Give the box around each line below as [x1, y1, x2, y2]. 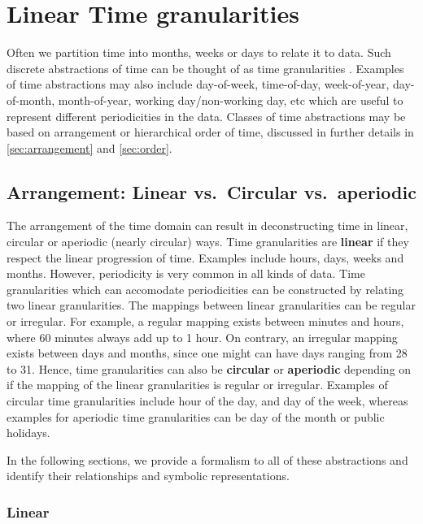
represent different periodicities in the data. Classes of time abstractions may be [7, 107, 406, 124]
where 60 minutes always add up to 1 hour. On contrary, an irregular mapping [7, 328, 398, 345]
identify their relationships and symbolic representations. [7, 467, 290, 484]
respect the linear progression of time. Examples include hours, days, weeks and [7, 249, 404, 266]
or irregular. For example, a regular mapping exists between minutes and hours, [7, 313, 404, 330]
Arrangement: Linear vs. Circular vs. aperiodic [7, 179, 416, 204]
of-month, [7, 91, 55, 108]
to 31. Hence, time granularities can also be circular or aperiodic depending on [7, 360, 412, 377]
